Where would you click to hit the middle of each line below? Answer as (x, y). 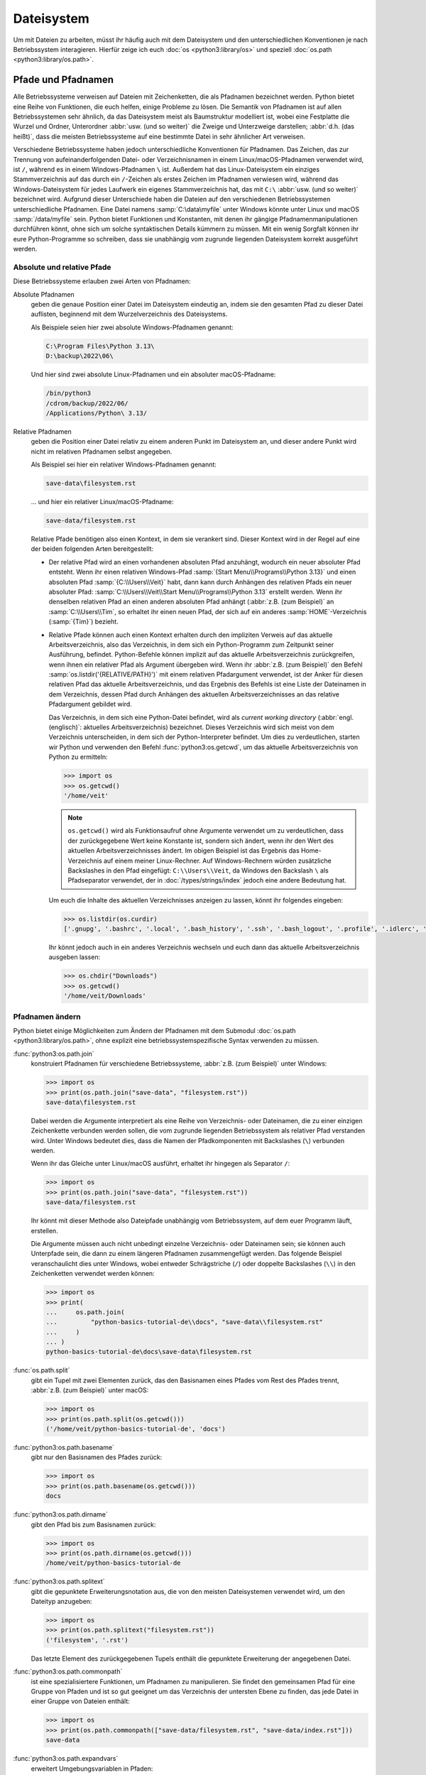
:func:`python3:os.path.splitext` (59, 1582)
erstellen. (44, 1230)
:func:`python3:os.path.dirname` (60, 1514)
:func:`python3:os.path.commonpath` (68, 1671)
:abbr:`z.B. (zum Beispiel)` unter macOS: (90, 1390)
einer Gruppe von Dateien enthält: (81, 1701)
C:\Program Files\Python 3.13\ (100, 346)
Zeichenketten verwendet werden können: (93, 1274)
